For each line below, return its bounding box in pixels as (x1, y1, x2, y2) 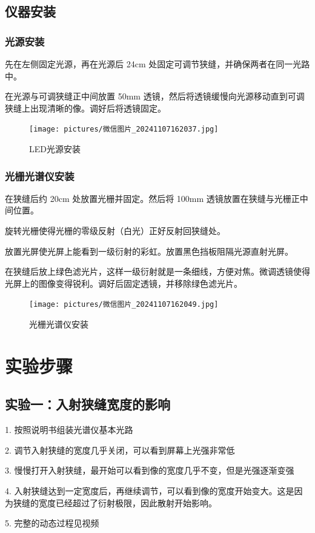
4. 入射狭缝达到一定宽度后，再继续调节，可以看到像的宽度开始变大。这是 (5, 484, 294, 497)
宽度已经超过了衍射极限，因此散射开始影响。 (38, 496, 217, 509)
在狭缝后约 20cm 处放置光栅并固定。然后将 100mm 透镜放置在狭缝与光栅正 (5, 192, 300, 204)
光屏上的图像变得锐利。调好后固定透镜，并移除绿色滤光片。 (5, 277, 242, 289)
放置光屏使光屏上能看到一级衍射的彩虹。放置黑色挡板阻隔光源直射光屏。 (5, 244, 293, 257)
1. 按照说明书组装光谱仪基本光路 (5, 423, 133, 436)
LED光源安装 (29, 142, 81, 155)
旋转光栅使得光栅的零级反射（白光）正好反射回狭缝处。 (5, 224, 225, 237)
